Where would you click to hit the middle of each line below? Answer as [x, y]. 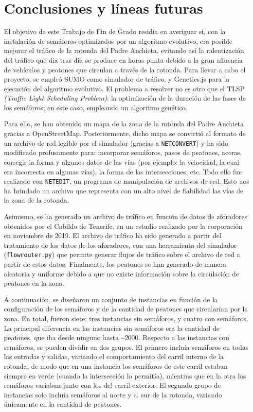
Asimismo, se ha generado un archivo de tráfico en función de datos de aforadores [126, 216]
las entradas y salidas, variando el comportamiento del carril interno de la [114, 356]
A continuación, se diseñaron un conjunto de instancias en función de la [111, 299]
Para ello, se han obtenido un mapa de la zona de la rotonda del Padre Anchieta [124, 124]
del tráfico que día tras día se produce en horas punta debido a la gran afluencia [123, 60]
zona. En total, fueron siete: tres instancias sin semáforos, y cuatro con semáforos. [126, 318]
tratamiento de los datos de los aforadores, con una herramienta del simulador [120, 245]
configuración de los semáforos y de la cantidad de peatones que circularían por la [126, 309]
